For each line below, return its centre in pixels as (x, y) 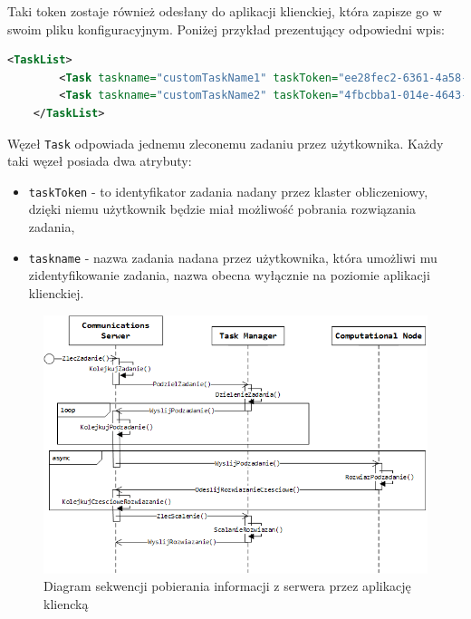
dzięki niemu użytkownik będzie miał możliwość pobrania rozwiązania (222, 209)
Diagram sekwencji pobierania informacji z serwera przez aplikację (227, 586)
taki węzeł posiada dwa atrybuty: (100, 161)
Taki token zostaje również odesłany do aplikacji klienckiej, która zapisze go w (225, 11)
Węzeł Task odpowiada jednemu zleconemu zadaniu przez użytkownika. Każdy (226, 143)
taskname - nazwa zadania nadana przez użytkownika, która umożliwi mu (233, 257)
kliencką (66, 603)
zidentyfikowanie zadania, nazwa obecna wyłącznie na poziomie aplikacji (229, 275)
